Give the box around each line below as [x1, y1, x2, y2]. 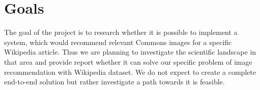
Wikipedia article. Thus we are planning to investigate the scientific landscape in [4, 47, 256, 57]
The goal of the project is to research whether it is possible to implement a [4, 27, 238, 37]
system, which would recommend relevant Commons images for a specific [4, 36, 232, 47]
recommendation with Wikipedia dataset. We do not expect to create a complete [4, 66, 256, 77]
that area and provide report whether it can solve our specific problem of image [4, 56, 252, 67]
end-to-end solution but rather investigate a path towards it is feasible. [4, 76, 225, 87]
